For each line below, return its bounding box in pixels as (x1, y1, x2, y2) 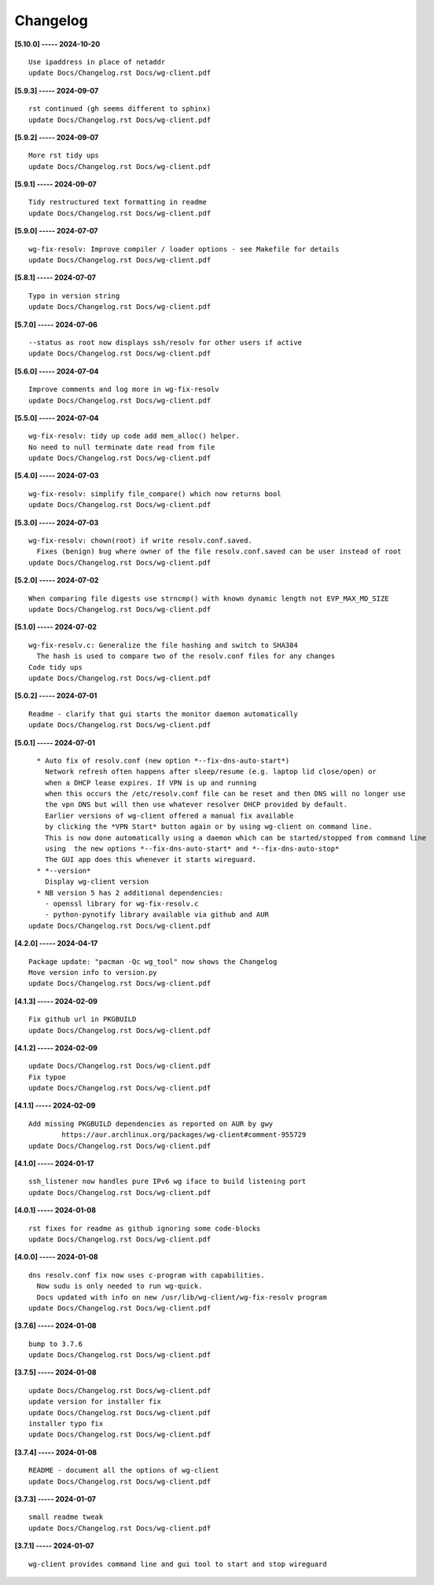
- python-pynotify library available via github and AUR (44, 910, 269, 919)
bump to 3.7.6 (28, 1339, 83, 1348)
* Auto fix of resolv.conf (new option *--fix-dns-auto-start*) (36, 756, 290, 765)
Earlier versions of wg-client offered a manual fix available (44, 811, 294, 820)
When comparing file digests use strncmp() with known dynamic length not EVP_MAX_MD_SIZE (28, 594, 389, 603)
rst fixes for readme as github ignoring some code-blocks (28, 1223, 261, 1233)
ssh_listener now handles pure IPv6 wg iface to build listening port (28, 1177, 307, 1186)
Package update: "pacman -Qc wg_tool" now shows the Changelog (28, 957, 278, 966)
